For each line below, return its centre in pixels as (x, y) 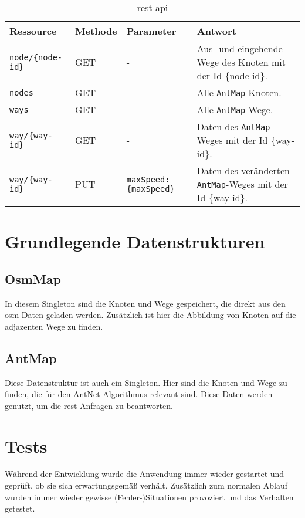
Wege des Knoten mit (241, 62)
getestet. (20, 508)
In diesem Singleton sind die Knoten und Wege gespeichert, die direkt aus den (145, 303)
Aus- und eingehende (240, 48)
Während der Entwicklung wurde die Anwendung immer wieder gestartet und (145, 474)
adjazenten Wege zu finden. (54, 326)
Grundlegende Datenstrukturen (135, 241)
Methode (96, 31)
